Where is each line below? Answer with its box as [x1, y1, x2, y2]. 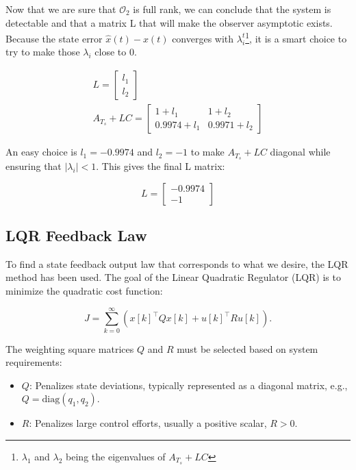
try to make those [5, 45, 80, 59]
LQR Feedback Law [5, 224, 147, 245]
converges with [172, 31, 234, 45]
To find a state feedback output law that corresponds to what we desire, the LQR [5, 256, 348, 271]
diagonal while [270, 145, 331, 159]
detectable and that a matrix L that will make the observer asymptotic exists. [5, 15, 333, 29]
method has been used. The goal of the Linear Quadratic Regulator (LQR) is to [5, 270, 341, 284]
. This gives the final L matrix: [96, 158, 225, 173]
